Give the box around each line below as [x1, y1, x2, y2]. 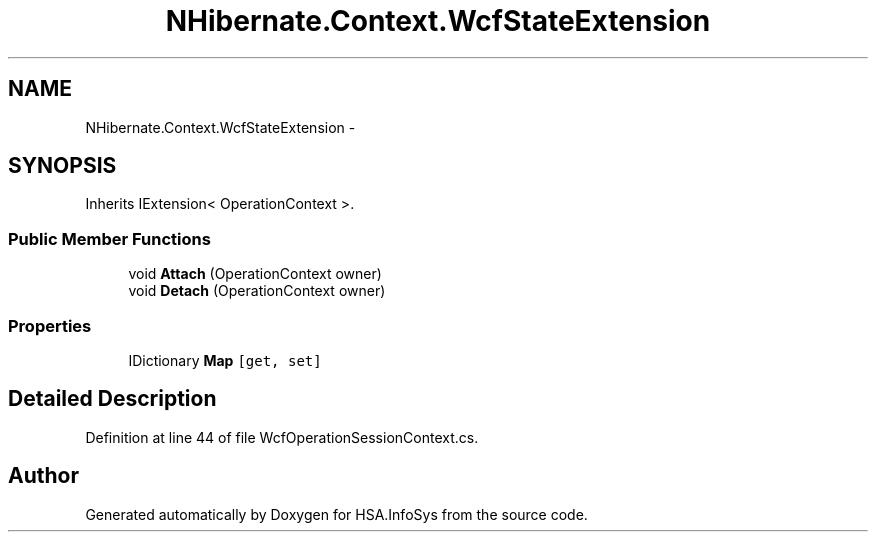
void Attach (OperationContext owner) [128, 265, 382, 283]
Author [8, 463, 79, 489]
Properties [8, 315, 92, 336]
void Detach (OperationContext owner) [128, 282, 386, 300]
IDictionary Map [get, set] [128, 351, 322, 369]
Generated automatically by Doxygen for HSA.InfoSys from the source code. [85, 505, 588, 523]
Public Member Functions [8, 228, 211, 249]
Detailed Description [8, 386, 217, 412]
